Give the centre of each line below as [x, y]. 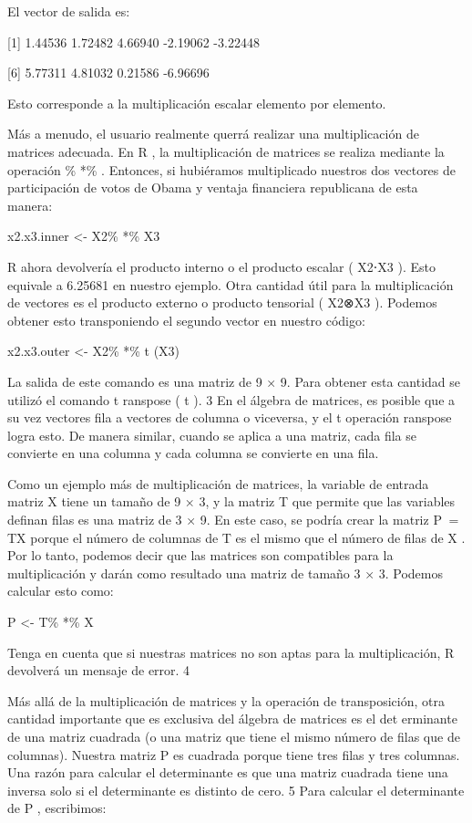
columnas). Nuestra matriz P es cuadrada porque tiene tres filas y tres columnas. [234, 754]
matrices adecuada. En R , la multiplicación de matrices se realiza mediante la [226, 151]
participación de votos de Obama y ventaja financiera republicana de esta [213, 188]
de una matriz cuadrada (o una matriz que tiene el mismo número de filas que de [234, 736]
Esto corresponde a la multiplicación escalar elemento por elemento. [197, 103]
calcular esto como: [61, 591]
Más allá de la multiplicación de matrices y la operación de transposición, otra [226, 700]
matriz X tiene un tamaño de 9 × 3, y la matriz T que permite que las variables [231, 501]
